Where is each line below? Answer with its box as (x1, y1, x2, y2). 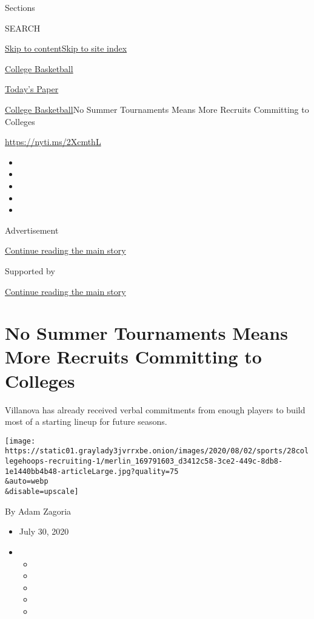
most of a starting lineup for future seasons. (5, 415, 167, 428)
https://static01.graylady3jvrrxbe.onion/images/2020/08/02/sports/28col (5, 447, 309, 456)
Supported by (5, 264, 55, 277)
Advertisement (5, 223, 59, 236)
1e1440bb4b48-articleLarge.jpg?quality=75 (5, 467, 179, 476)
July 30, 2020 (19, 525, 69, 538)
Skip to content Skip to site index (5, 42, 127, 55)
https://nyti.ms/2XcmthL (5, 135, 101, 148)
